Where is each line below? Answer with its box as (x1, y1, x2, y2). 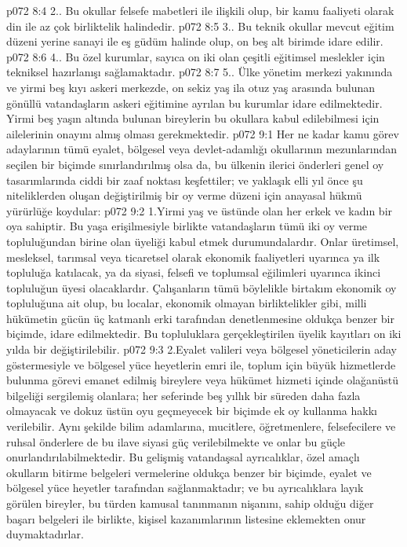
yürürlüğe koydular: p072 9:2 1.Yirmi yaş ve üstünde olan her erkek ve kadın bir (6, 202, 393, 218)
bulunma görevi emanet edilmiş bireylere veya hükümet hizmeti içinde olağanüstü (6, 372, 398, 388)
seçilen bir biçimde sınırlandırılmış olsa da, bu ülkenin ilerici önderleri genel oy (6, 156, 384, 172)
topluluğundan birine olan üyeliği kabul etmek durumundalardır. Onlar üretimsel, (6, 233, 399, 249)
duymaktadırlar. (6, 526, 84, 542)
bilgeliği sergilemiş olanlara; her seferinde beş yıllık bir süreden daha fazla (6, 387, 361, 403)
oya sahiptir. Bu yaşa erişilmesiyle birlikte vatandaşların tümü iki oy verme (6, 218, 368, 234)
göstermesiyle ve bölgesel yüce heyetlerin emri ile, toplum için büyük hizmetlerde (6, 356, 396, 373)
